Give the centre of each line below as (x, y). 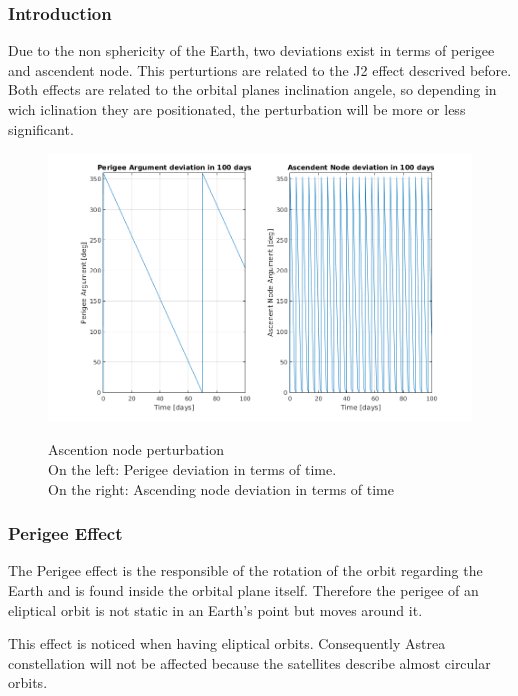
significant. (41, 128)
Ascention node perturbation (136, 449)
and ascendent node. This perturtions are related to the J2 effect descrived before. (260, 69)
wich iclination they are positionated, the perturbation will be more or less (237, 109)
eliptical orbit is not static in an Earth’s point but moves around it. (215, 609)
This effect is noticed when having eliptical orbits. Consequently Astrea (227, 643)
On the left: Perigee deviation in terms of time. (192, 468)
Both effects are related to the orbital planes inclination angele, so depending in (252, 89)
